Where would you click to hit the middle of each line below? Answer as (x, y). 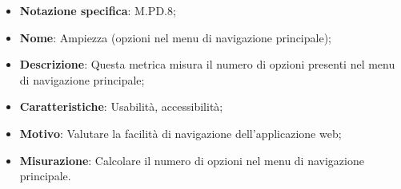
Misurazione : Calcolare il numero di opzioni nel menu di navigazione (192, 160)
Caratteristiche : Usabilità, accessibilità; (121, 106)
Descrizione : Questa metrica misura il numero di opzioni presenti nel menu (207, 64)
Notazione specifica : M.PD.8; (98, 10)
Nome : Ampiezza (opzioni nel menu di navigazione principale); (175, 37)
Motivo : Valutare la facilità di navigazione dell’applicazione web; (180, 133)
